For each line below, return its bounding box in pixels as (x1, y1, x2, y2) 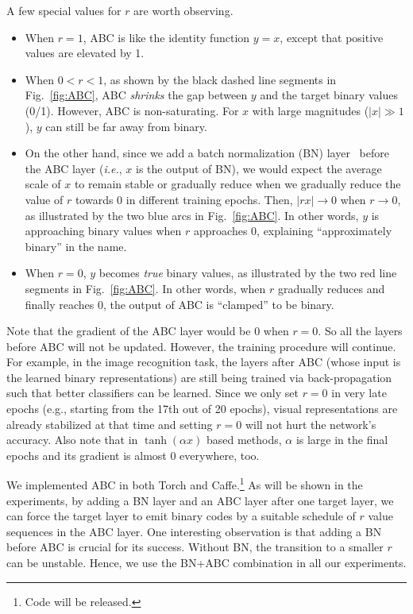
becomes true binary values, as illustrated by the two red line (98, 265, 397, 281)
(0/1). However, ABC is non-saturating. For (25, 102, 239, 118)
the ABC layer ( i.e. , (25, 160, 122, 176)
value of (25, 191, 64, 207)
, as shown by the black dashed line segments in (103, 71, 337, 87)
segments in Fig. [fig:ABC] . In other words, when (25, 280, 266, 296)
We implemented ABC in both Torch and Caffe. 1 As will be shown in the (6, 474, 363, 493)
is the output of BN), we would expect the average (135, 160, 382, 176)
